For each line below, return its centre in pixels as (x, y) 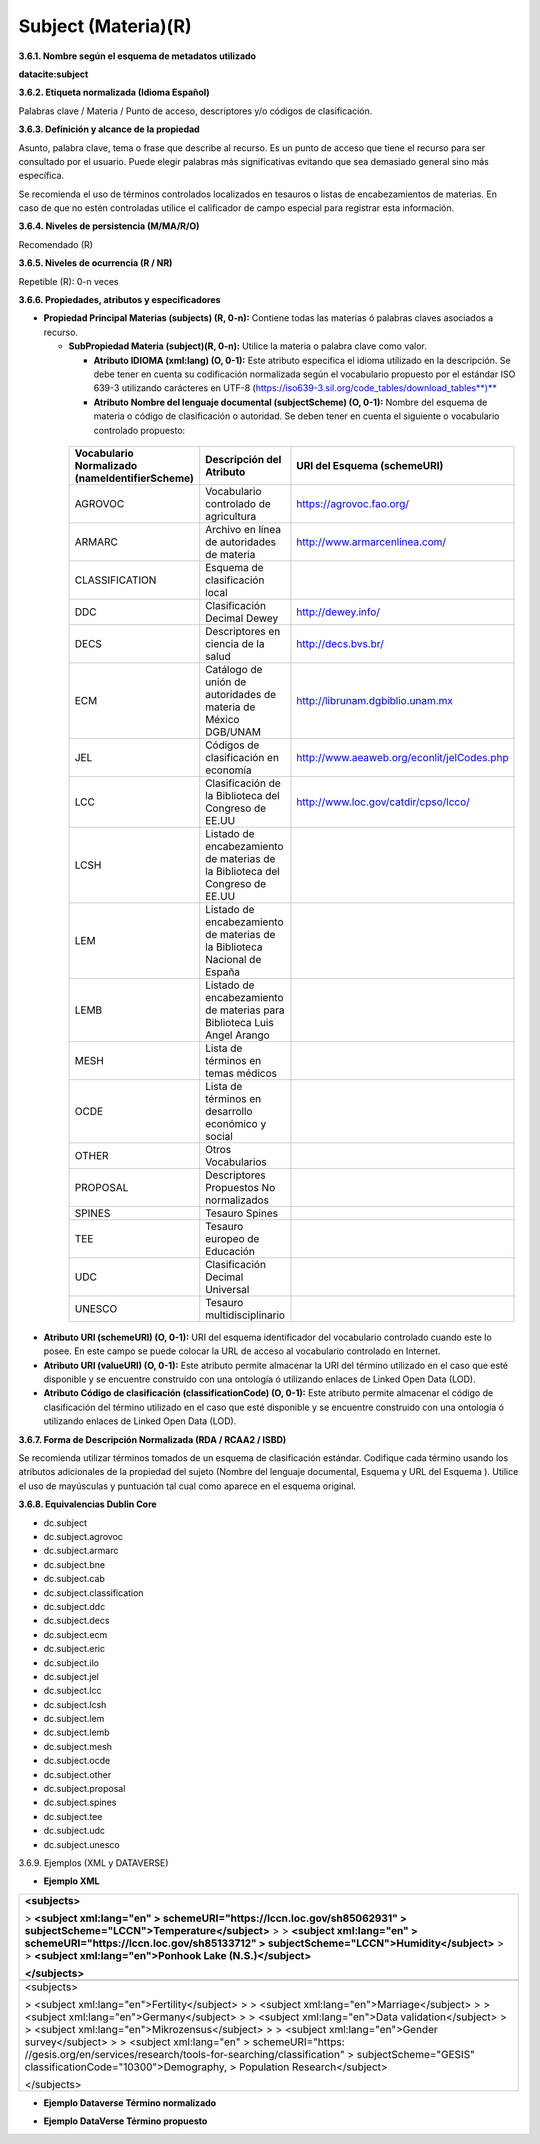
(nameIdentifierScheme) (134, 478)
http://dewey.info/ (338, 612)
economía (228, 770)
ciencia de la (235, 643)
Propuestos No (240, 1187)
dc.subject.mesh (78, 1746)
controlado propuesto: (139, 430)
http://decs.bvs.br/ (340, 643)
